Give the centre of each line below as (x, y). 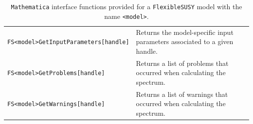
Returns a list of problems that (182, 63)
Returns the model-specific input (185, 32)
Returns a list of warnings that (182, 94)
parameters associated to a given (185, 41)
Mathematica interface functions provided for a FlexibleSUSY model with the (126, 6)
